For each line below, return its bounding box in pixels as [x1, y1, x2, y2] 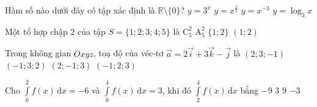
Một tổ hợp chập [5, 24, 68, 37]
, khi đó [162, 83, 191, 96]
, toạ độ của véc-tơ [93, 46, 164, 59]
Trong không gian [5, 46, 71, 59]
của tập [78, 24, 106, 37]
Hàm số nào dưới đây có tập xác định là [5, 4, 155, 16]
